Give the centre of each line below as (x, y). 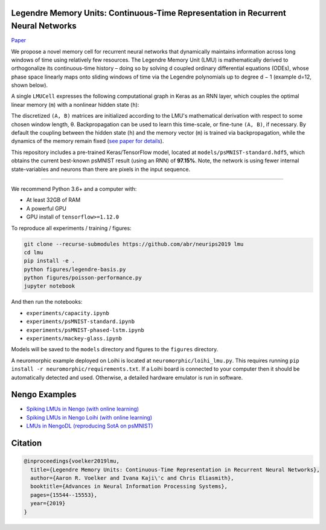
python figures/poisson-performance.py (83, 278)
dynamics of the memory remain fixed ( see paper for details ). (88, 141)
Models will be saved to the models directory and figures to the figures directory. (115, 350)
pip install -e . (50, 261)
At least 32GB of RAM (53, 200)
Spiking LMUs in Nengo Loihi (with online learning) (89, 417)
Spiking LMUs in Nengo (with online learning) (82, 409)
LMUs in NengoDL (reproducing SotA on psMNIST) (90, 426)
